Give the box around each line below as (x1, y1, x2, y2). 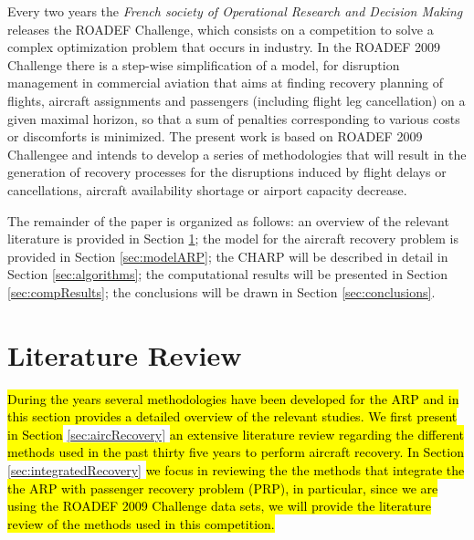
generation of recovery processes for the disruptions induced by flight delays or (7, 162, 447, 182)
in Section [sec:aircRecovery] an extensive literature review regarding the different (7, 424, 465, 443)
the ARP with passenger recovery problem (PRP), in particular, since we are (7, 478, 438, 497)
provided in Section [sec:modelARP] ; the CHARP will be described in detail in (7, 246, 448, 265)
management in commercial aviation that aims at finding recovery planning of (7, 73, 443, 92)
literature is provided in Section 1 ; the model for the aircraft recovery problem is (7, 229, 459, 248)
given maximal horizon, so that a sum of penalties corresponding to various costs (7, 109, 460, 128)
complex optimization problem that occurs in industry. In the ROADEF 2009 (7, 37, 440, 57)
